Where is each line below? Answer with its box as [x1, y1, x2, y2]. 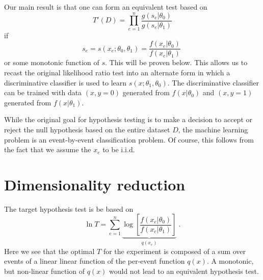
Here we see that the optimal [4, 245, 95, 256]
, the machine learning [178, 124, 248, 134]
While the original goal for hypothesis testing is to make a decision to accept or [4, 114, 252, 125]
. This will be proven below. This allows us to [105, 57, 248, 68]
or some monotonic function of [4, 57, 99, 68]
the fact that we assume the [4, 144, 91, 155]
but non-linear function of [4, 266, 85, 276]
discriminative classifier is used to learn [4, 77, 127, 88]
